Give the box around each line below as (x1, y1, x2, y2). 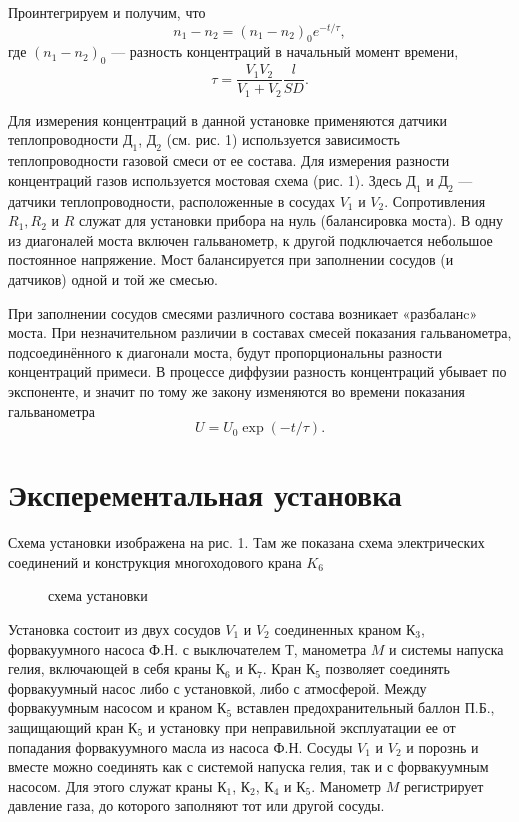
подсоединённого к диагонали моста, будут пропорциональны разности (8, 341, 442, 362)
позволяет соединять (325, 658, 450, 679)
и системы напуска (389, 638, 504, 659)
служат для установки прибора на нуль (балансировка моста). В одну (79, 210, 504, 231)
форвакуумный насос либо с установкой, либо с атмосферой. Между (8, 677, 427, 698)
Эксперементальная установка (8, 474, 402, 515)
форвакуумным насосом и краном (8, 697, 213, 718)
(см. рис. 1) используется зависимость (166, 129, 400, 150)
